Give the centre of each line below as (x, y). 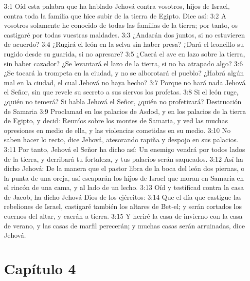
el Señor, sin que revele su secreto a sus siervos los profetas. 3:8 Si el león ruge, (121, 92)
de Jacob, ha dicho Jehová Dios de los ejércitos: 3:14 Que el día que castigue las (123, 197)
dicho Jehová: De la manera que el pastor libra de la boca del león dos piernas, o (124, 168)
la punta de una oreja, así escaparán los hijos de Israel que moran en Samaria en (124, 178)
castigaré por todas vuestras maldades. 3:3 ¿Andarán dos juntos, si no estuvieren (125, 34)
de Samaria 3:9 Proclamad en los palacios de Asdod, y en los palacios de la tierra (125, 111)
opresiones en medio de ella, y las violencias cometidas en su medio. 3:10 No (117, 130)
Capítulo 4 (40, 269)
